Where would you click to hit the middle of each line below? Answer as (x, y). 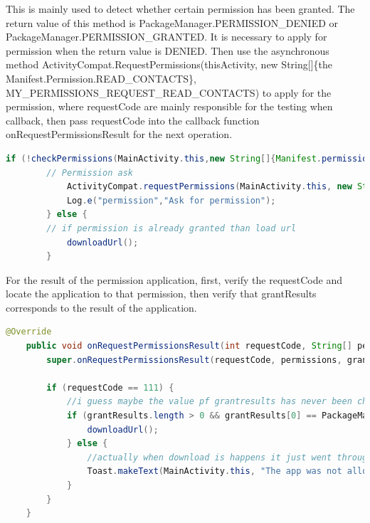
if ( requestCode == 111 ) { (110, 387)
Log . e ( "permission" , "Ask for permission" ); (171, 200)
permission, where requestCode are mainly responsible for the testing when (169, 106)
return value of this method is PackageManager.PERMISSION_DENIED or (172, 22)
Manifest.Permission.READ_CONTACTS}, (101, 78)
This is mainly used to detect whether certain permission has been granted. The (180, 9)
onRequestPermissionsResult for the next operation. (119, 134)
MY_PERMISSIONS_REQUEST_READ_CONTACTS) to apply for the (169, 92)
